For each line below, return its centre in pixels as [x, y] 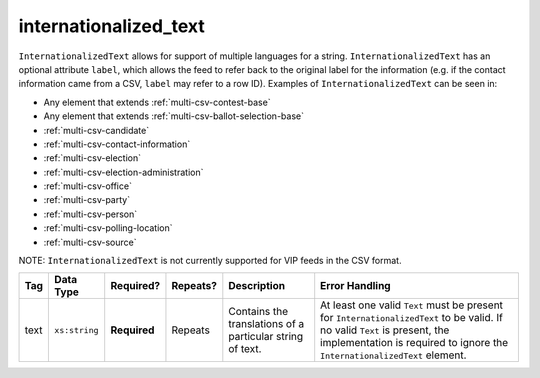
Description [256, 286]
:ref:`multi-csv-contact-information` [117, 144]
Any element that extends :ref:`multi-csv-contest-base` [157, 102]
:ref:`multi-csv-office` [87, 186]
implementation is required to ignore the [414, 343]
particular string [266, 337]
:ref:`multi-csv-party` [86, 200]
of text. [245, 349]
